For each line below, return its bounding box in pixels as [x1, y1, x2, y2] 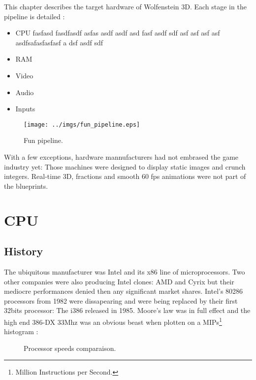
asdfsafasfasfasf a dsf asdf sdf [15, 37, 103, 47]
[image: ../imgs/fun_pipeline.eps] [24, 121, 140, 128]
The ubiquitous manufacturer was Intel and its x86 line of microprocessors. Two [4, 266, 245, 276]
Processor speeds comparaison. [24, 343, 116, 353]
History [4, 243, 43, 259]
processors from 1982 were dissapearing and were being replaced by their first [4, 295, 238, 306]
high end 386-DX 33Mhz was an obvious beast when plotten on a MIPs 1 [4, 315, 222, 327]
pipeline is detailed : [4, 11, 65, 21]
